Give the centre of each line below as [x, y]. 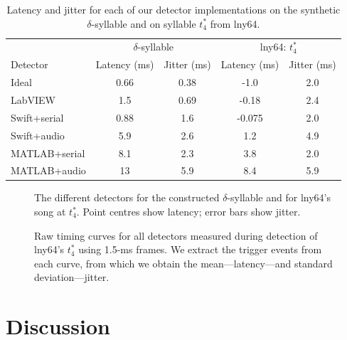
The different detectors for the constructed [127, 197]
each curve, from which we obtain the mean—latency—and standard [183, 263]
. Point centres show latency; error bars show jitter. [188, 212]
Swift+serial [37, 117]
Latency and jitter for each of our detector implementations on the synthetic [173, 9]
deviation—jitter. [72, 277]
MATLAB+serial [48, 153]
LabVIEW [33, 99]
